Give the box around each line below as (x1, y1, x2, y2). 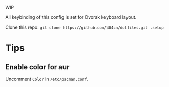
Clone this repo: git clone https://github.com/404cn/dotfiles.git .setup (5, 24, 164, 30)
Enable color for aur (5, 62, 70, 71)
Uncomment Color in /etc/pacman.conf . (5, 76, 89, 82)
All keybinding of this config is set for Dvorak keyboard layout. (5, 14, 137, 20)
